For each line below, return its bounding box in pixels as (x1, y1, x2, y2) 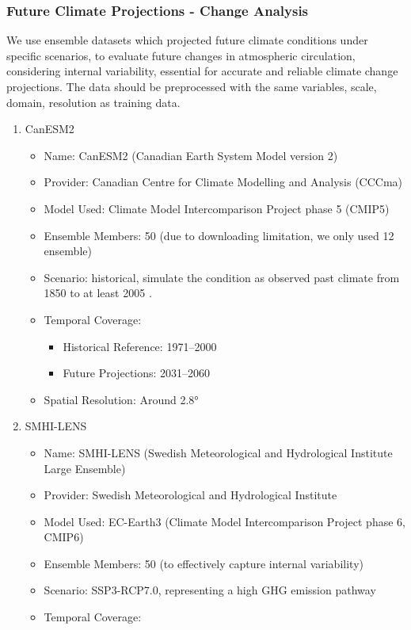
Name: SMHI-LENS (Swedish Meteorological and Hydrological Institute (44, 444, 393, 460)
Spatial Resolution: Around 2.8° (44, 391, 199, 407)
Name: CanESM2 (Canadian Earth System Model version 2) (44, 147, 338, 163)
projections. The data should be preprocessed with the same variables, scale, (6, 78, 377, 94)
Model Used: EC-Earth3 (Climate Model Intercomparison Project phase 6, (44, 513, 405, 529)
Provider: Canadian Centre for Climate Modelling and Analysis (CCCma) (44, 174, 403, 190)
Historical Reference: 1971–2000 (63, 338, 217, 354)
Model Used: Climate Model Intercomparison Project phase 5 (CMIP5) (44, 200, 390, 216)
